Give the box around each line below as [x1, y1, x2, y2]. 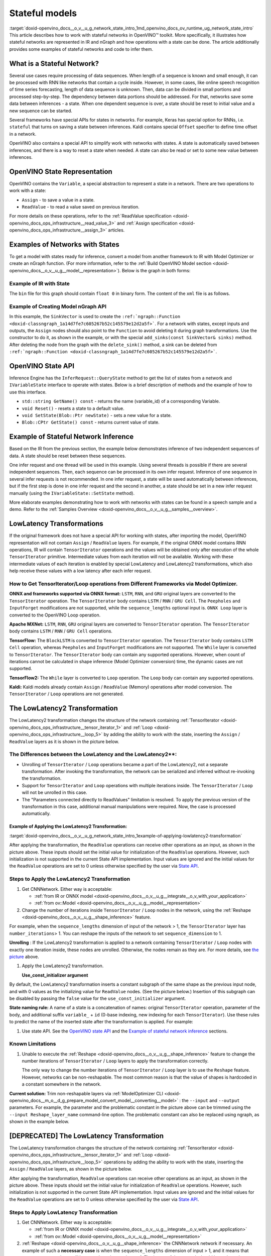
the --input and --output [181, 1098, 240, 1104]
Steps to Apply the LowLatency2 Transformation [9, 876, 130, 883]
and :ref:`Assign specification [116, 220, 178, 226]
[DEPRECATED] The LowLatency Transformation [9, 1132, 164, 1140]
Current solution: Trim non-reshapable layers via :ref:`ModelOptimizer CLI [9, 1090, 163, 1096]
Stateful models [9, 8, 77, 19]
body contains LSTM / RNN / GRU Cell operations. [9, 628, 113, 634]
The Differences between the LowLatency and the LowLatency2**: [9, 751, 177, 758]
